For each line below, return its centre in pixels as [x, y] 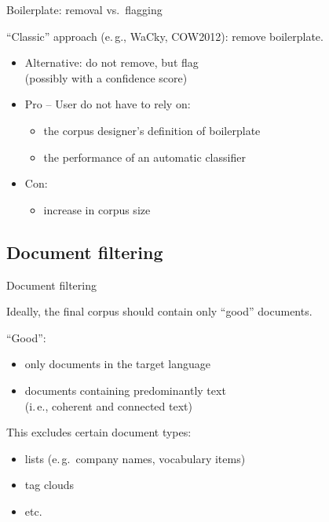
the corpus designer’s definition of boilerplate [152, 130]
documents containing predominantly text [125, 390]
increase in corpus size [97, 209]
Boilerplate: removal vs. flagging [84, 9]
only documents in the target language [117, 364]
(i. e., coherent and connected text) [108, 405]
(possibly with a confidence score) [106, 77]
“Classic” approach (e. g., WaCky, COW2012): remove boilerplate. [165, 36]
